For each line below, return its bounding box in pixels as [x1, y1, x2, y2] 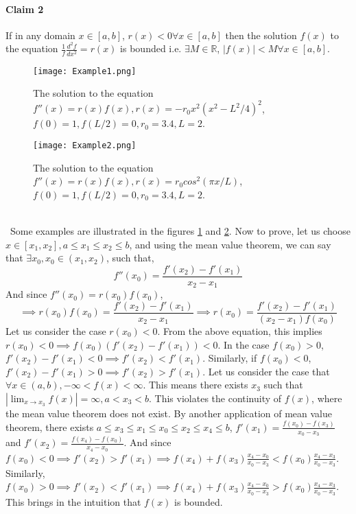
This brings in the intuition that [5, 494, 141, 509]
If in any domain [5, 27, 75, 42]
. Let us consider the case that [202, 364, 330, 378]
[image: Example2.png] [33, 140, 137, 150]
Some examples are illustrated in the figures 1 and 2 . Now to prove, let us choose [10, 223, 351, 237]
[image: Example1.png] [33, 66, 137, 76]
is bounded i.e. [120, 41, 182, 56]
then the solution [225, 27, 297, 42]
